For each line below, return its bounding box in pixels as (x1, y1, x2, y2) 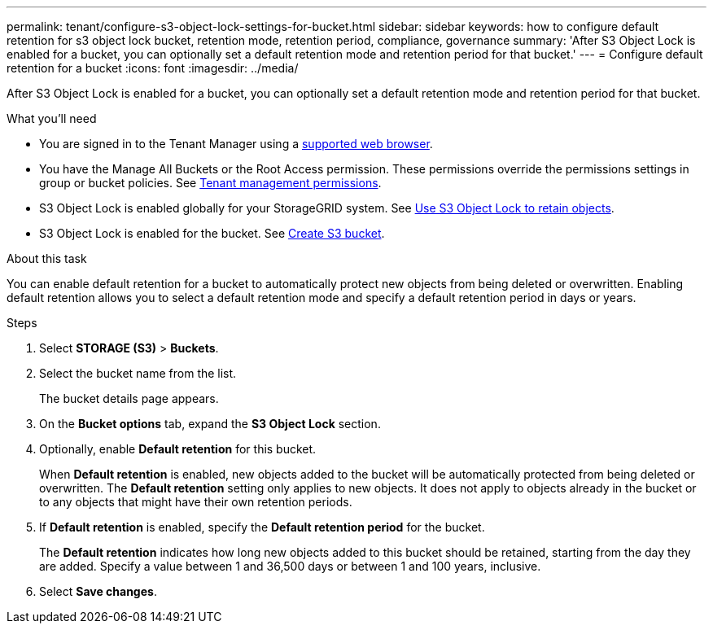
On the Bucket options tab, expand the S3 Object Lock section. (39, 417, 381, 431)
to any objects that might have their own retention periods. (39, 495, 352, 509)
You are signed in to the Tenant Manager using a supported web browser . (39, 137, 433, 151)
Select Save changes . (39, 584, 157, 598)
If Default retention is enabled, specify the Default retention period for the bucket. (39, 520, 485, 534)
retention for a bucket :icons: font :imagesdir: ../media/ (7, 61, 299, 75)
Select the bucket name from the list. (39, 366, 237, 380)
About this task (7, 252, 87, 265)
